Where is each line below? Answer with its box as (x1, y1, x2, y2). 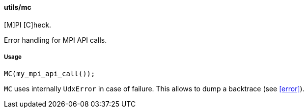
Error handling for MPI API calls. (4, 35, 107, 44)
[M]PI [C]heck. (4, 20, 52, 29)
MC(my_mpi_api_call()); (4, 70, 95, 78)
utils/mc (4, 3, 31, 11)
